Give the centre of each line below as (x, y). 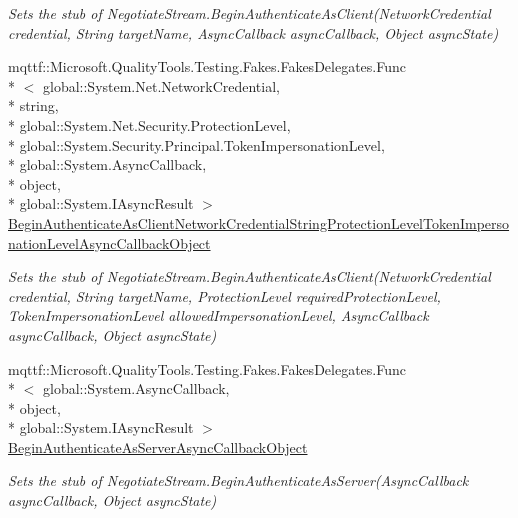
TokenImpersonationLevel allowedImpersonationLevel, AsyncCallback (218, 315)
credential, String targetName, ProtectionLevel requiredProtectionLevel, (224, 295)
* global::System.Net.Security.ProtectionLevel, (149, 124)
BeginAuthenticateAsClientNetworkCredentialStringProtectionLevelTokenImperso (259, 222)
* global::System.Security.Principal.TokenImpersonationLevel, (196, 144)
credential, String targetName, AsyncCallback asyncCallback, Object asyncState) (253, 32)
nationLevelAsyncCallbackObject (109, 242)
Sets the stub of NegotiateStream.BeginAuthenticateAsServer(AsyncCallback (238, 480)
